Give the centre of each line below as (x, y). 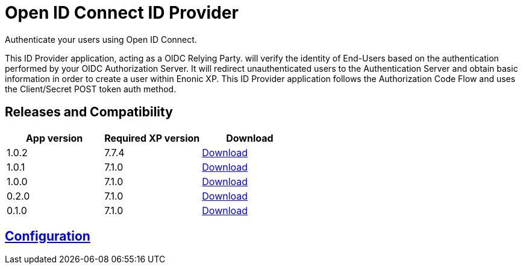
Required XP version (152, 138)
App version (54, 138)
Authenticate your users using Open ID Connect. (101, 39)
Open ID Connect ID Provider (122, 13)
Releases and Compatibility (89, 112)
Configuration (48, 236)
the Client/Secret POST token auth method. (91, 89)
